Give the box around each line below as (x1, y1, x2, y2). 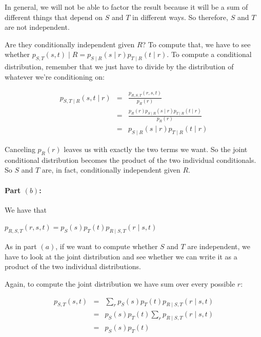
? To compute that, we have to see (142, 39, 251, 49)
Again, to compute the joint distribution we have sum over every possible (5, 278, 235, 289)
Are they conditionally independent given (5, 39, 135, 49)
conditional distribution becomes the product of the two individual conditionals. (5, 154, 256, 165)
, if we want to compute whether (55, 241, 158, 252)
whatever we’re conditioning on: (5, 71, 105, 82)
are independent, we (187, 241, 250, 252)
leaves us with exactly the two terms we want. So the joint (64, 144, 248, 155)
